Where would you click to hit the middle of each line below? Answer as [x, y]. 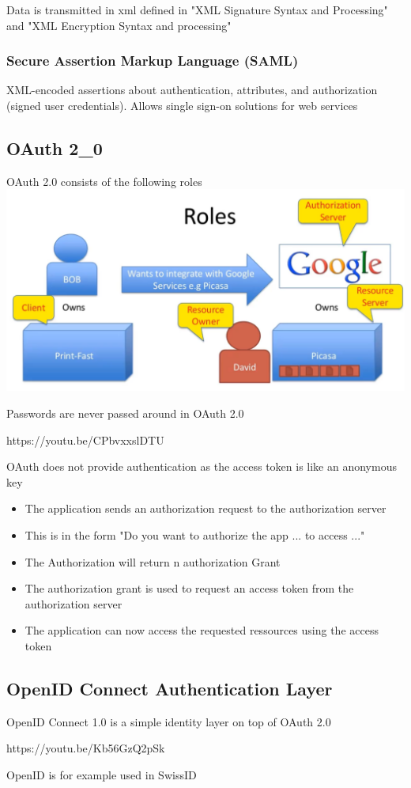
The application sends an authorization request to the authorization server [205, 508]
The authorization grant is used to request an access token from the [189, 588]
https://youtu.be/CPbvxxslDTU [85, 439]
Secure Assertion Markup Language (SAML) [153, 61]
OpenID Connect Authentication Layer [170, 688]
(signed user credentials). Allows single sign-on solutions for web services [182, 105]
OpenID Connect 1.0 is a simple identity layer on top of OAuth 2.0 [169, 721]
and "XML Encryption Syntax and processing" [119, 25]
